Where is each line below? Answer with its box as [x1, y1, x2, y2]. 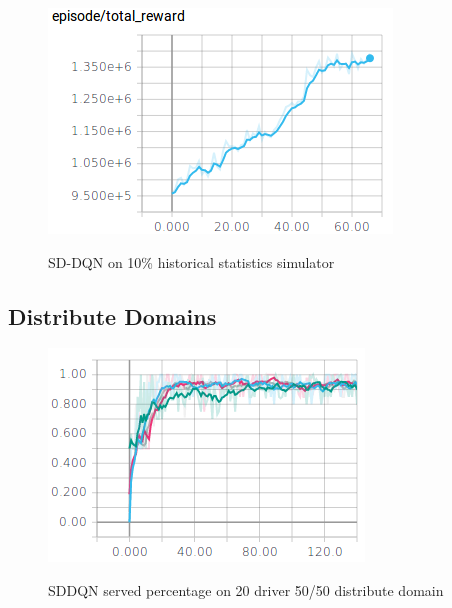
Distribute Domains [8, 300, 217, 331]
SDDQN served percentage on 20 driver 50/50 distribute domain [48, 579, 444, 600]
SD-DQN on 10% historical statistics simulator [48, 251, 335, 272]
